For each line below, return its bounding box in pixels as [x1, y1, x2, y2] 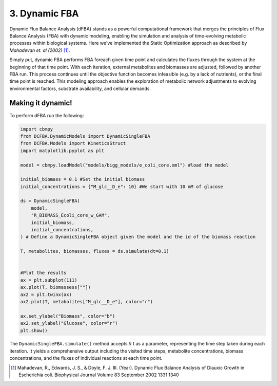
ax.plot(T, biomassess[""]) [20, 284, 91, 290]
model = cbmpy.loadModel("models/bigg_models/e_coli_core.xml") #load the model [20, 162, 229, 168]
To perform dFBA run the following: [9, 112, 84, 118]
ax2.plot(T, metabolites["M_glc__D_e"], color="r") [20, 299, 153, 304]
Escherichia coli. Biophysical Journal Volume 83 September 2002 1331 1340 [18, 372, 179, 378]
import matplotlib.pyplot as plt [20, 148, 105, 154]
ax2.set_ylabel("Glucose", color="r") [20, 320, 118, 326]
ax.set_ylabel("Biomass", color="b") [20, 313, 115, 319]
